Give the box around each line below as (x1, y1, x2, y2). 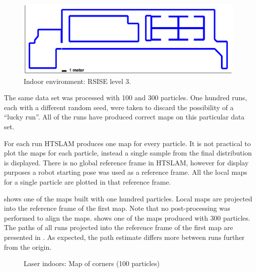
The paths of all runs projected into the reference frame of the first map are (4, 222, 233, 233)
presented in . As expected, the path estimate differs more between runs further (4, 232, 245, 242)
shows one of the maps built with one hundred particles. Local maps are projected (4, 193, 253, 203)
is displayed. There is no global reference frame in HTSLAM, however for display (4, 157, 249, 167)
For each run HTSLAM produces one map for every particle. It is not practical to (4, 138, 251, 148)
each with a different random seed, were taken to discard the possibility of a (4, 102, 234, 112)
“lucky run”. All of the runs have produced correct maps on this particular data (4, 112, 245, 122)
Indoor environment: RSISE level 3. (24, 76, 131, 86)
